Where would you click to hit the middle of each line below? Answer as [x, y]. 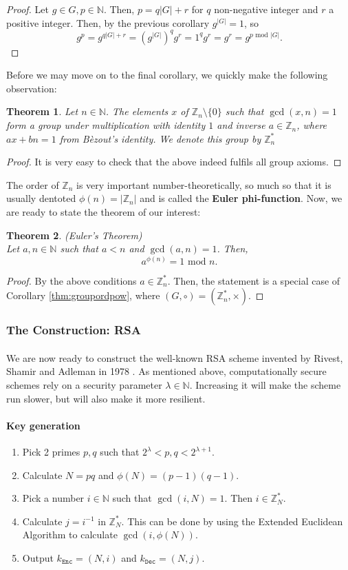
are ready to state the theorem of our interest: [104, 212]
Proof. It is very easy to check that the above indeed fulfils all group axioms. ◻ [174, 162]
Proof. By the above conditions [72, 280]
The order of [33, 184]
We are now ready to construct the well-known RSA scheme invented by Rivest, [175, 357]
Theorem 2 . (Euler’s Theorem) [74, 235]
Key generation [43, 425]
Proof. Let [28, 9]
